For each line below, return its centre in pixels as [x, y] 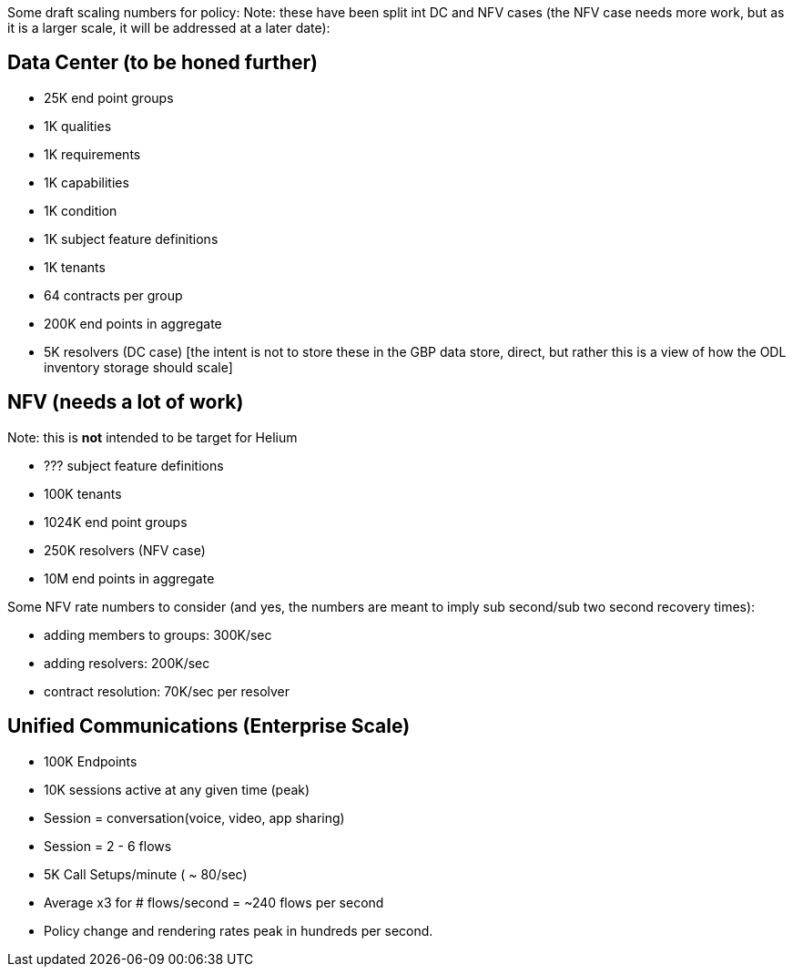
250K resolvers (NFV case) [125, 550]
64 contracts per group [113, 295]
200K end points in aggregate [133, 323]
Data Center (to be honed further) [163, 63]
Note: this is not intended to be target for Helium [152, 437]
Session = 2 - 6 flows [108, 846]
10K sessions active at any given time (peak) [177, 789]
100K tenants [83, 493]
